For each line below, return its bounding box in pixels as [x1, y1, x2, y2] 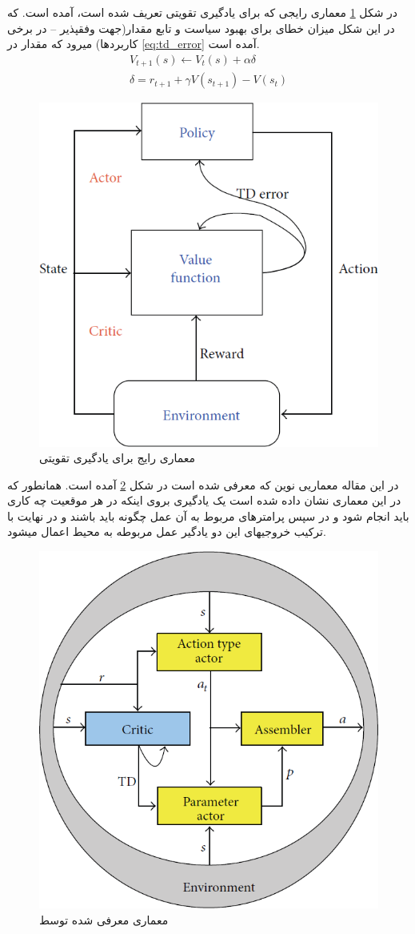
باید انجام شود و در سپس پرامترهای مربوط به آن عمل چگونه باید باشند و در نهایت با [7, 507, 409, 524]
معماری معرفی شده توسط [39, 912, 169, 928]
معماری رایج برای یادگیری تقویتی [39, 449, 196, 466]
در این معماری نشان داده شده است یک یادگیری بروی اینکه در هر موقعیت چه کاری [7, 492, 401, 509]
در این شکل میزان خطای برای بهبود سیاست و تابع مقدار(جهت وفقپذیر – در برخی [7, 19, 395, 36]
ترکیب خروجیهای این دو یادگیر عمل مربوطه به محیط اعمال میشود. [7, 523, 326, 540]
